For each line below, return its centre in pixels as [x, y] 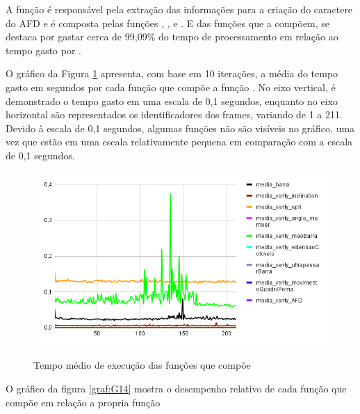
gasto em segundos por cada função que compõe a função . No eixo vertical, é [171, 87]
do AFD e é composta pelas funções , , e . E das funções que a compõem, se [168, 23]
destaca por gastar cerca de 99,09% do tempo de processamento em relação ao [172, 37]
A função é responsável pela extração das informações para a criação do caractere [179, 9]
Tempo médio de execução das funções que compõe [142, 365]
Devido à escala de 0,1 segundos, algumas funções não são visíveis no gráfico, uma [180, 128]
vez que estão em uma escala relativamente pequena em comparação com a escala [179, 142]
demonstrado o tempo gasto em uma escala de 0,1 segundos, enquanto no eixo [172, 101]
